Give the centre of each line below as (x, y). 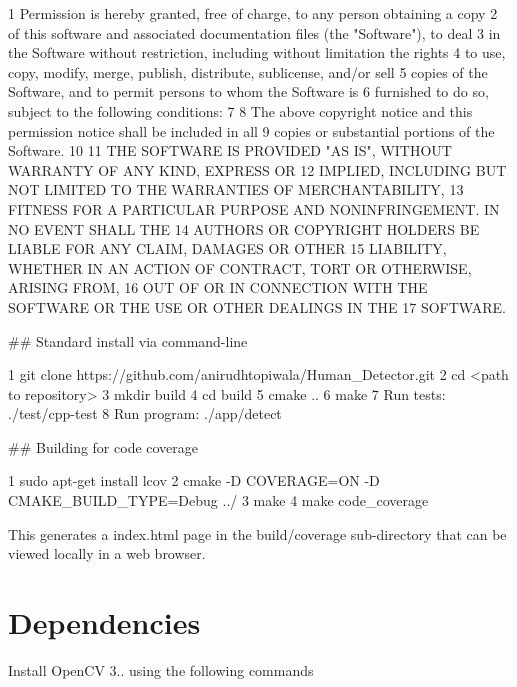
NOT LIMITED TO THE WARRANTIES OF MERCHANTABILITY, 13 (236, 189)
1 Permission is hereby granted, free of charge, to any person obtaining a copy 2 (253, 13)
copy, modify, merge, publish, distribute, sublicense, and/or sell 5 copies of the (248, 71)
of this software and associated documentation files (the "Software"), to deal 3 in (254, 32)
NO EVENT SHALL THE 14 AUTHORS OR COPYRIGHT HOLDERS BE (244, 228)
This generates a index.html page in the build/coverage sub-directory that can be (257, 533)
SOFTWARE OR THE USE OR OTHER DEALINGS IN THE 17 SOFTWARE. (257, 306)
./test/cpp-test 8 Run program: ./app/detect (145, 413)
